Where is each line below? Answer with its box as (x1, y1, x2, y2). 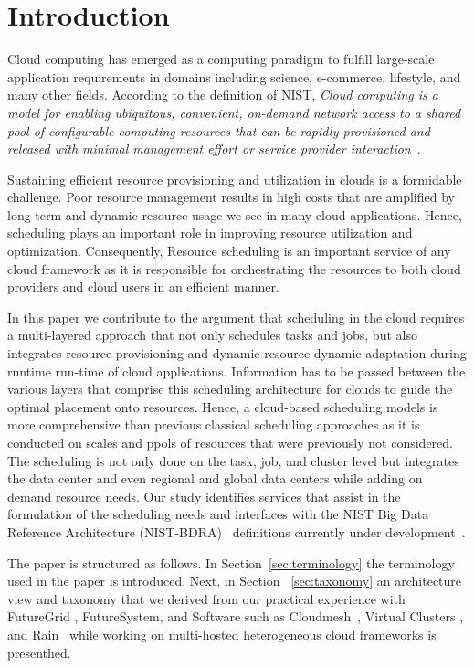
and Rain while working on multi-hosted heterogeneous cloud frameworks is (7, 624, 437, 643)
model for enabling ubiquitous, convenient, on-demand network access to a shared (7, 102, 461, 122)
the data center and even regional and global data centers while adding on (7, 469, 423, 488)
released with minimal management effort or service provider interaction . (7, 139, 421, 158)
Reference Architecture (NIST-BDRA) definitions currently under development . (7, 522, 466, 541)
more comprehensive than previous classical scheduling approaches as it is (7, 415, 420, 434)
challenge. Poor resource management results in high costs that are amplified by (7, 187, 455, 207)
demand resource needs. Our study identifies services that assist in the (7, 486, 401, 505)
